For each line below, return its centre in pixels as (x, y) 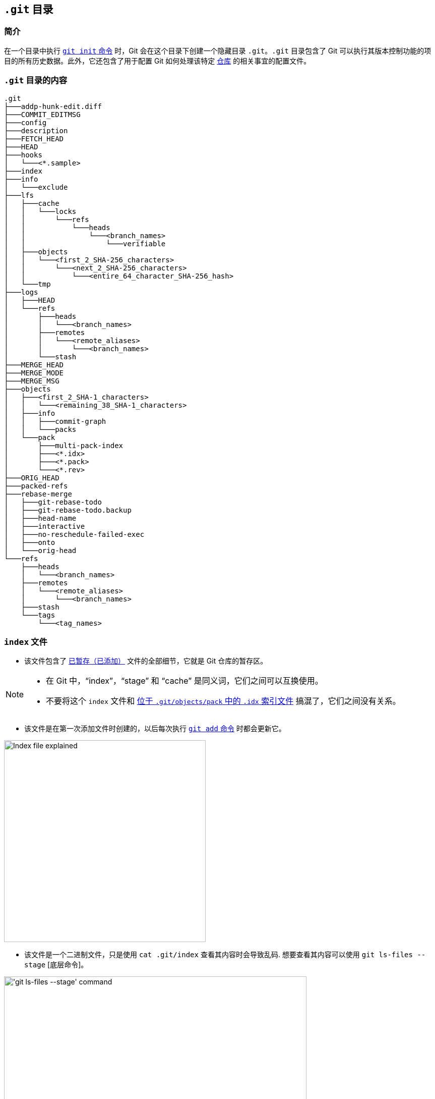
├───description (36, 130)
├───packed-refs (36, 486)
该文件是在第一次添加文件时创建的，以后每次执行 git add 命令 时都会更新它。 (155, 729)
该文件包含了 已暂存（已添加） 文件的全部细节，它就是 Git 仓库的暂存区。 (146, 661)
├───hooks (23, 155)
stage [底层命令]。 (56, 965)
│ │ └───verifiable (85, 243)
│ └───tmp (27, 284)
